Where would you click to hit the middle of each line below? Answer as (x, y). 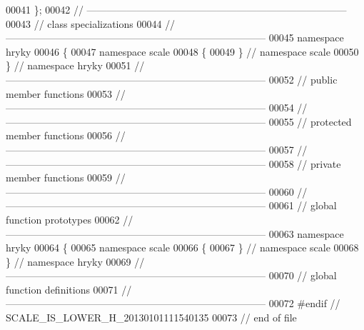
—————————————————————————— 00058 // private (173, 163)
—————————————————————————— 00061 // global (171, 205)
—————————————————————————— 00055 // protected (179, 121)
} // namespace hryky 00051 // (75, 65)
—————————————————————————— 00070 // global (171, 275)
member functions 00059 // (66, 177)
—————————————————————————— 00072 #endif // (173, 303)
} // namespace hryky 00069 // (75, 261)
